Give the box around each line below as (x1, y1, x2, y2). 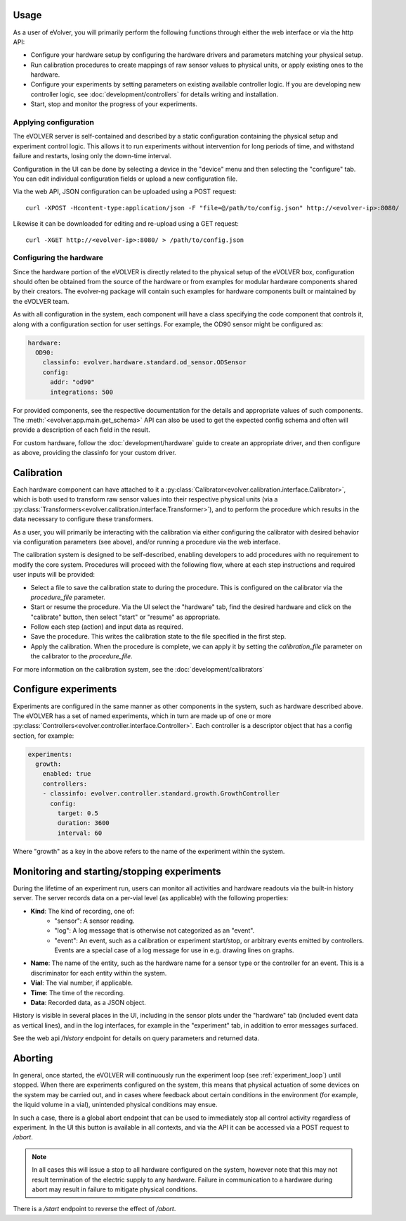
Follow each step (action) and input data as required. (30, 622, 183, 631)
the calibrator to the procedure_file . (30, 652, 133, 660)
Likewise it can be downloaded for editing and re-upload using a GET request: (13, 219, 239, 228)
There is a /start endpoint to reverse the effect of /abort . (13, 1205, 176, 1213)
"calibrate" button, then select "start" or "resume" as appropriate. (30, 613, 221, 621)
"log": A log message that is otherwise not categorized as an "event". (54, 926, 255, 935)
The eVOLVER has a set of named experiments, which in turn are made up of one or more (13, 711, 272, 720)
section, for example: (13, 731, 74, 740)
